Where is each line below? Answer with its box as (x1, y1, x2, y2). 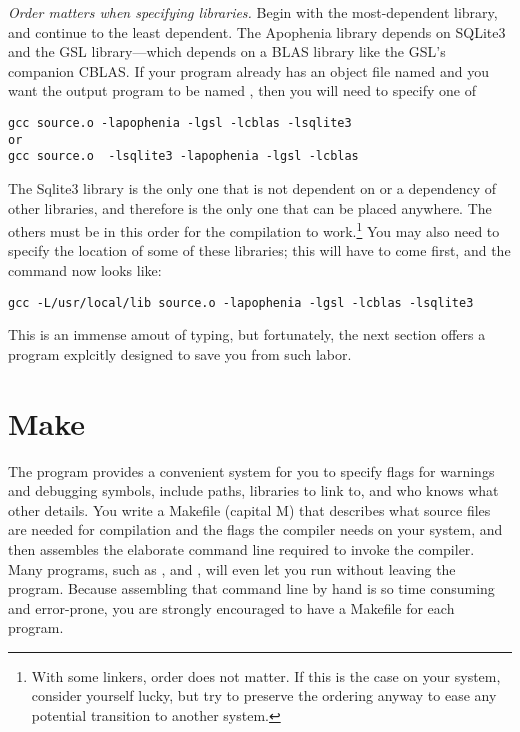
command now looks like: (8, 259, 162, 280)
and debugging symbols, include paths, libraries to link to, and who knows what (8, 480, 499, 501)
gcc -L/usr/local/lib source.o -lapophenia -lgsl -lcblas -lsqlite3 (8, 295, 474, 310)
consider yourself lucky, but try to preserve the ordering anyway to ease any (31, 685, 497, 706)
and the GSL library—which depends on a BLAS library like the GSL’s (8, 41, 446, 62)
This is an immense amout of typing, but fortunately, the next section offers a (8, 324, 486, 345)
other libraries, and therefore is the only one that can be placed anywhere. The (8, 197, 492, 218)
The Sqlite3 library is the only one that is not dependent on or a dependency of (8, 177, 496, 198)
